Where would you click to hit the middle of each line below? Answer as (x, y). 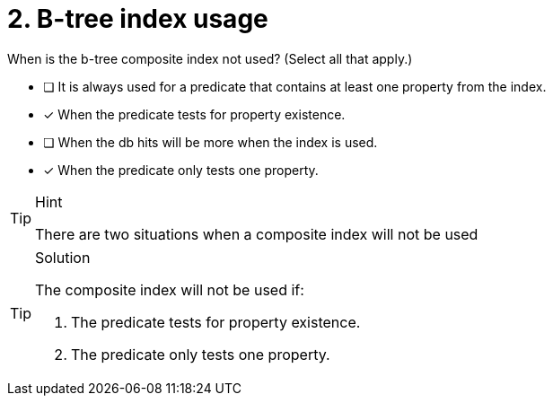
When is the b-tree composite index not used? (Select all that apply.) (210, 58)
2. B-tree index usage (138, 19)
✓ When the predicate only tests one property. (181, 170)
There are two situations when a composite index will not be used (257, 234)
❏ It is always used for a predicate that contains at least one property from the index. (295, 86)
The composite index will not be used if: (170, 289)
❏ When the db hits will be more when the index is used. (211, 142)
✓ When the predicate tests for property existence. (194, 114)
